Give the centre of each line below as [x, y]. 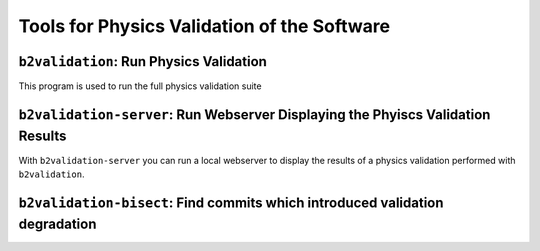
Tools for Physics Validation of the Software [204, 26]
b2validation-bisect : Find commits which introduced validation [231, 202]
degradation [57, 224]
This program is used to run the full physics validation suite [140, 86]
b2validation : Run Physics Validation [142, 61]
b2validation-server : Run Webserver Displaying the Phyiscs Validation [254, 114]
